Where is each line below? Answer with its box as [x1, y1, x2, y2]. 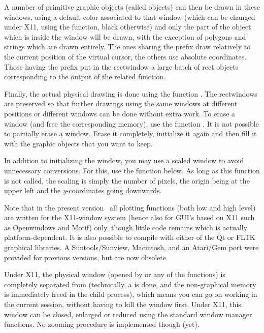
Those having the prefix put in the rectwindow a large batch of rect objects [4, 61, 239, 72]
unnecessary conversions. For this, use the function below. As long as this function [4, 165, 260, 175]
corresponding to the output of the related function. [4, 71, 166, 82]
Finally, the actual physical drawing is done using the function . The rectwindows [4, 88, 257, 99]
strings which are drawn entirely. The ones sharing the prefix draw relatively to [4, 41, 251, 52]
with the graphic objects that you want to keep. [4, 138, 153, 148]
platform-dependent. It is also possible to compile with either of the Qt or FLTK [4, 232, 255, 243]
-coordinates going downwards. [66, 185, 162, 196]
